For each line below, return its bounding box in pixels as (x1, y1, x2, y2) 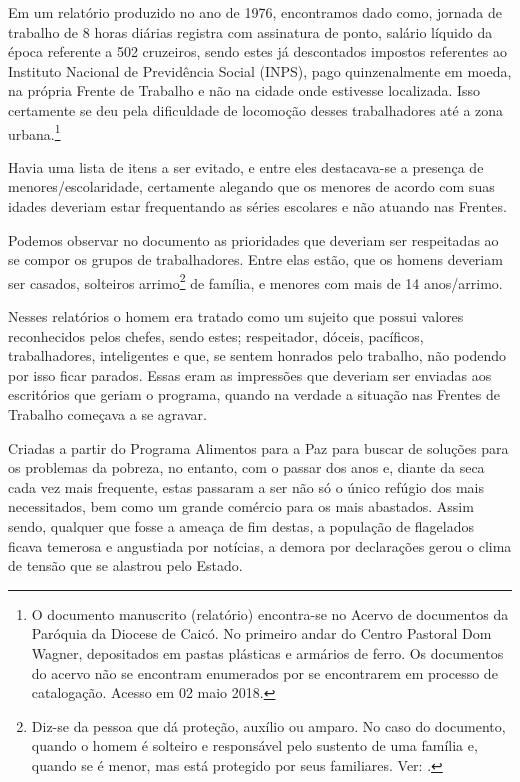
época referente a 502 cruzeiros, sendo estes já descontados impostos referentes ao (8, 41, 507, 62)
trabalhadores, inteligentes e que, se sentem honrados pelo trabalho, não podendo (8, 345, 506, 366)
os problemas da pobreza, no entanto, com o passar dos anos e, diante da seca (8, 457, 485, 478)
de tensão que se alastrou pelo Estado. (8, 555, 243, 576)
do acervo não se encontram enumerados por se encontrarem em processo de (31, 662, 498, 683)
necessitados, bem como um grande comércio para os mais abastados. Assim (8, 496, 474, 517)
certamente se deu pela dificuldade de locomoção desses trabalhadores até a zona (8, 99, 504, 120)
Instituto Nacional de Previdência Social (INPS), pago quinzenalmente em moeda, (8, 60, 512, 81)
